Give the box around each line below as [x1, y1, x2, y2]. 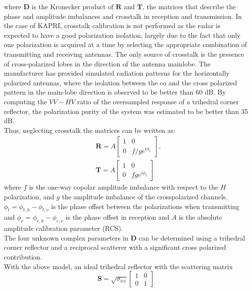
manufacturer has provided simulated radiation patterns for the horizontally [4, 68, 230, 78]
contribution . [4, 251, 43, 261]
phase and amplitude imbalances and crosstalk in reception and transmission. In [4, 11, 242, 21]
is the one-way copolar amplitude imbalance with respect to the [29, 182, 218, 192]
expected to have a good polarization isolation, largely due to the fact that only [4, 30, 241, 40]
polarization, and [4, 191, 54, 201]
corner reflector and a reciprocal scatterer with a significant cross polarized [4, 242, 226, 252]
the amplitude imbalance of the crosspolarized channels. [62, 191, 228, 201]
